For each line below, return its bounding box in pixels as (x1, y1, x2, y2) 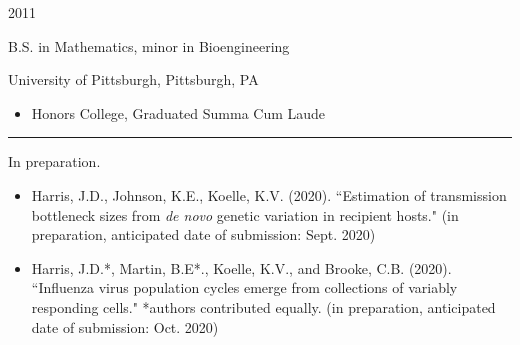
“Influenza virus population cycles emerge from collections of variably (31, 277, 458, 298)
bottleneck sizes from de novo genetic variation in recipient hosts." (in (31, 204, 459, 225)
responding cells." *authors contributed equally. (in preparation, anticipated (31, 296, 496, 317)
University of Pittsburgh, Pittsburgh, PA (8, 69, 259, 90)
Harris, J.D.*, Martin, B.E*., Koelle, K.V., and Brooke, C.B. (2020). (31, 257, 452, 278)
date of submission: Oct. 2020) (31, 316, 219, 337)
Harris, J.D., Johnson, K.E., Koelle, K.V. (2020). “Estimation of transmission (31, 184, 507, 205)
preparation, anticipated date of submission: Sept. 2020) (31, 224, 376, 245)
